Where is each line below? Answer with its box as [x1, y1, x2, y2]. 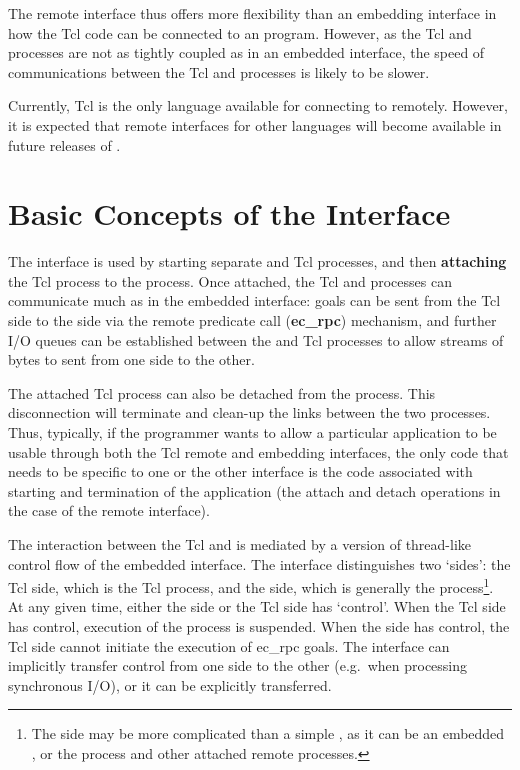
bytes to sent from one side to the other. [8, 349, 255, 370]
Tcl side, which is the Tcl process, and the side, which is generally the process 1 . [8, 574, 494, 597]
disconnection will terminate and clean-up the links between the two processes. [8, 402, 491, 423]
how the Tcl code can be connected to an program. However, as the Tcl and [8, 22, 472, 43]
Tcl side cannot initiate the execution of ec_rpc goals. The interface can [8, 635, 450, 656]
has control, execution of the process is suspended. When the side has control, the [8, 616, 510, 637]
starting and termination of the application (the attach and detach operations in [8, 480, 501, 501]
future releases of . [8, 134, 121, 155]
